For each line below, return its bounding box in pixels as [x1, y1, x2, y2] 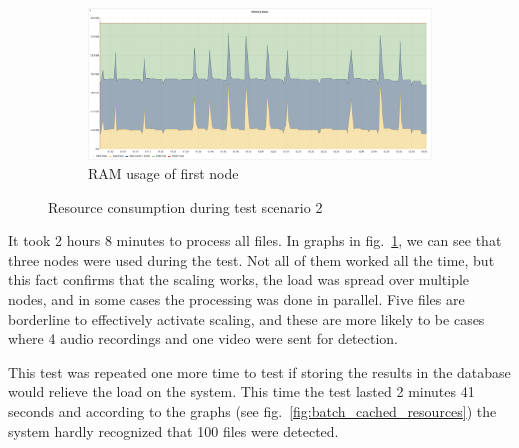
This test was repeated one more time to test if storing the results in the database [8, 361, 511, 382]
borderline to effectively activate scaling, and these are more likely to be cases [8, 308, 485, 329]
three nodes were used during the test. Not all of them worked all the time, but [8, 249, 495, 270]
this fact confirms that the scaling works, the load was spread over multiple [8, 269, 470, 290]
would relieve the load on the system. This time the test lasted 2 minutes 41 [8, 381, 475, 402]
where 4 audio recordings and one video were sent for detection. [8, 328, 398, 349]
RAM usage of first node [88, 163, 239, 184]
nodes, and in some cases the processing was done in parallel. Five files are [8, 289, 465, 310]
